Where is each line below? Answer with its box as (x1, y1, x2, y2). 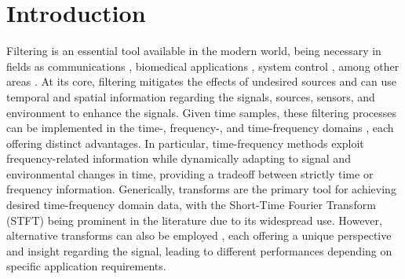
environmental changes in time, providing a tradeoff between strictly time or (6, 165, 374, 182)
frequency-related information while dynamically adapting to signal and (6, 150, 351, 167)
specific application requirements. (6, 258, 166, 274)
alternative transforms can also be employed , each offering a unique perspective (6, 227, 392, 244)
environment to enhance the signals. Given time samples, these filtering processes (6, 104, 396, 120)
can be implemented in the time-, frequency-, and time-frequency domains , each (6, 119, 394, 136)
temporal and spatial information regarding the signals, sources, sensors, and (6, 88, 375, 105)
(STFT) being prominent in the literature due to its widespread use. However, (6, 211, 382, 228)
